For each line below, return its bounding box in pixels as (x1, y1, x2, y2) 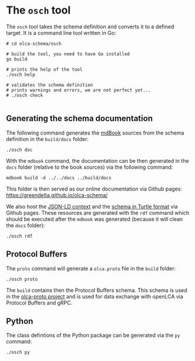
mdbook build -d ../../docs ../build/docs (6, 175, 112, 180)
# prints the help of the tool (6, 66, 83, 73)
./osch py (6, 349, 31, 356)
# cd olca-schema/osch (6, 41, 62, 47)
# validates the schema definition (6, 82, 93, 88)
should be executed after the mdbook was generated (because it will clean (6, 215, 183, 222)
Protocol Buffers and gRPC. (6, 299, 72, 306)
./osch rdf (6, 233, 33, 239)
